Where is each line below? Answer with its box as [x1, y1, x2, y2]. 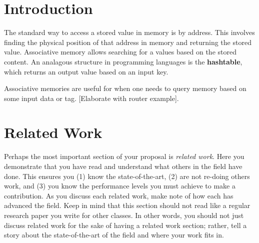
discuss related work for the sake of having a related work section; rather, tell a [4, 219, 247, 230]
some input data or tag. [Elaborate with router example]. [4, 92, 179, 103]
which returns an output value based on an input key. [4, 66, 168, 76]
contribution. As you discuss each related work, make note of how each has [4, 190, 233, 200]
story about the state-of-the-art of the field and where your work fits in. [4, 229, 224, 240]
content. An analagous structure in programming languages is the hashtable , [4, 56, 242, 66]
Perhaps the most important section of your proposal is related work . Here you [4, 151, 244, 161]
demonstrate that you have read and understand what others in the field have [4, 161, 242, 171]
